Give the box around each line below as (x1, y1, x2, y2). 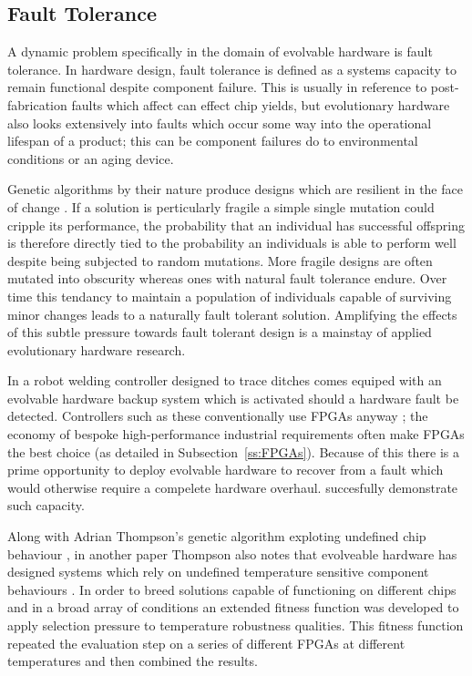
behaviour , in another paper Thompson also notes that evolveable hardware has (7, 544, 457, 563)
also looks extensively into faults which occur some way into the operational (7, 113, 432, 132)
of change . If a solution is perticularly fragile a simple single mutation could (7, 197, 435, 216)
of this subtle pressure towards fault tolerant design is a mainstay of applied (7, 323, 432, 342)
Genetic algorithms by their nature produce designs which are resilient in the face (7, 179, 463, 199)
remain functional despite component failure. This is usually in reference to (7, 77, 427, 97)
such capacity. (7, 496, 85, 515)
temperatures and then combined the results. (7, 651, 258, 671)
